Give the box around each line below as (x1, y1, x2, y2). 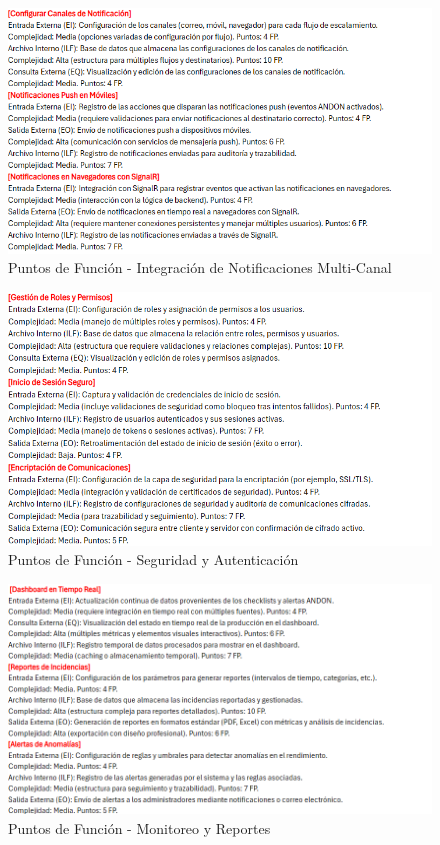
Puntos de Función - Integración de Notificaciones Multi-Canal (8, 257, 392, 278)
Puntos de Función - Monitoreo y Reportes (8, 817, 271, 838)
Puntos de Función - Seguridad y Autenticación (8, 549, 299, 570)
